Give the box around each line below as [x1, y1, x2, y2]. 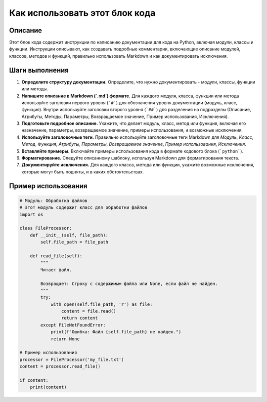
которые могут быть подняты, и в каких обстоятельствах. [21, 168, 144, 175]
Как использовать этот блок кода [9, 7, 156, 18]
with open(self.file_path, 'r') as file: [50, 301, 153, 307]
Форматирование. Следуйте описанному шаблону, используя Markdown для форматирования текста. [21, 155, 239, 161]
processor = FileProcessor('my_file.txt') [19, 357, 124, 362]
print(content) [30, 384, 67, 390]
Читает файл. [40, 267, 72, 273]
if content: [19, 377, 49, 383]
